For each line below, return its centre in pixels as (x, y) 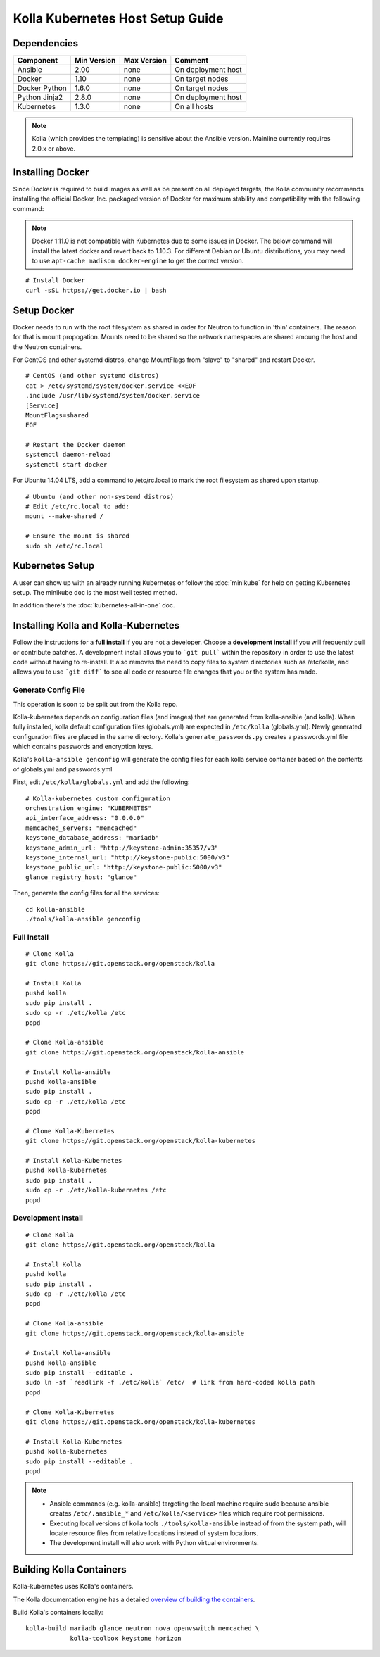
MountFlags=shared (57, 415)
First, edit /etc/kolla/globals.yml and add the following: (101, 782)
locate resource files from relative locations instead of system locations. (154, 1533)
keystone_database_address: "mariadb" (93, 838)
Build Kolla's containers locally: (58, 1612)
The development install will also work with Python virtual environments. (154, 1543)
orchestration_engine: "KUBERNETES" (89, 808)
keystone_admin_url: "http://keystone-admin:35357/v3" (122, 848)
